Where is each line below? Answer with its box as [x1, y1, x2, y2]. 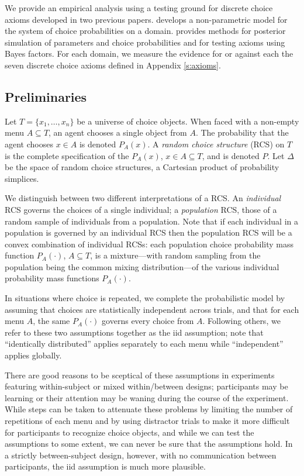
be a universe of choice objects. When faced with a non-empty [77, 115, 299, 127]
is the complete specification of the [5, 149, 129, 161]
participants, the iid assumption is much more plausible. [5, 460, 206, 472]
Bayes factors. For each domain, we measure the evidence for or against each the [5, 47, 293, 60]
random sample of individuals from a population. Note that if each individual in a [5, 215, 298, 227]
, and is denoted [202, 149, 260, 161]
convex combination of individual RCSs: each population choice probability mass [5, 237, 294, 250]
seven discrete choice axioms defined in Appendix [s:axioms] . [5, 58, 221, 71]
